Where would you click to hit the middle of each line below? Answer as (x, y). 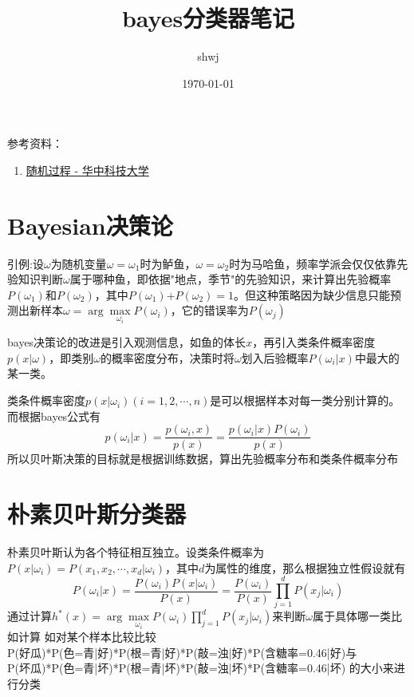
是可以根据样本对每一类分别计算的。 (305, 400)
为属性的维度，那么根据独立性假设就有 (305, 567)
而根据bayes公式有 (54, 416)
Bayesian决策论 (90, 225)
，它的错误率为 (209, 310)
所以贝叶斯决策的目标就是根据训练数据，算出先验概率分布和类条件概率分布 (203, 459)
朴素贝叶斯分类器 (97, 514)
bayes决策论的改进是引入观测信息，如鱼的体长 (127, 342)
